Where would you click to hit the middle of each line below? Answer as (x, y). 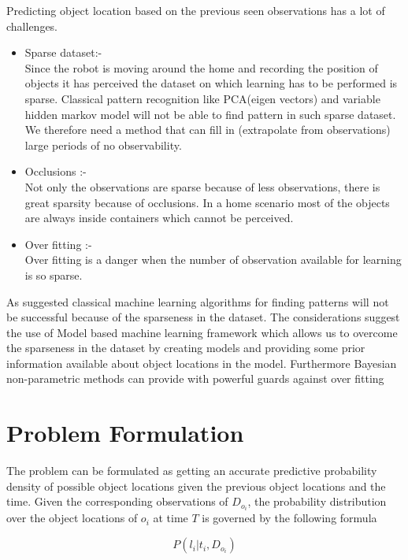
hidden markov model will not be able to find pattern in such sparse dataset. (210, 114)
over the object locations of (72, 518)
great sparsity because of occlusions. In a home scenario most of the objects (207, 202)
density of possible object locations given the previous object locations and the (196, 486)
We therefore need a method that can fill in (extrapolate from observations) (208, 130)
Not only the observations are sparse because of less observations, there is (202, 186)
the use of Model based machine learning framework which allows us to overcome (202, 332)
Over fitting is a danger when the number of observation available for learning (213, 260)
